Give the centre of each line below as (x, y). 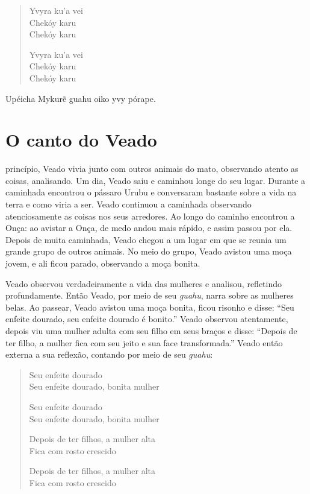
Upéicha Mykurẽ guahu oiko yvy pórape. (81, 98)
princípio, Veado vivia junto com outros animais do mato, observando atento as (152, 169)
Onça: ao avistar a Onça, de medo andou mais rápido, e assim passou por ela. (149, 228)
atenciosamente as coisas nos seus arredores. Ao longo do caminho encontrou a (150, 216)
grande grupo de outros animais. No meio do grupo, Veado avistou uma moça (149, 251)
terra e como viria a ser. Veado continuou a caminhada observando (129, 204)
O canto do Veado (81, 140)
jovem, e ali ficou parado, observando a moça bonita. (103, 263)
